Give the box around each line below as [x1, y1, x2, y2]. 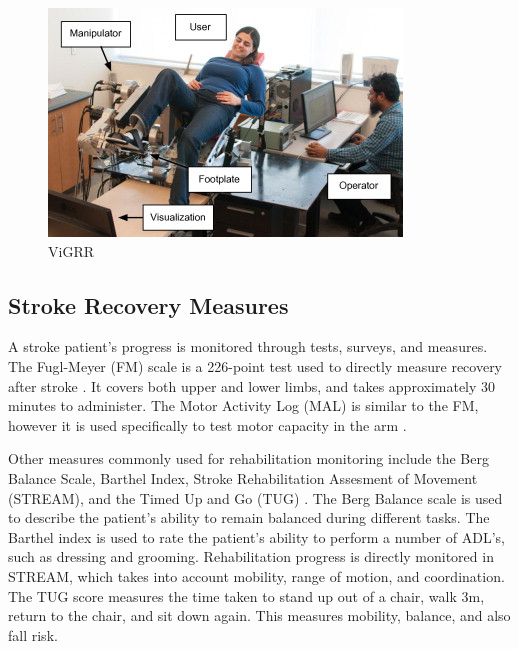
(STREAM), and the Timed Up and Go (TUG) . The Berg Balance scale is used [8, 487, 503, 508]
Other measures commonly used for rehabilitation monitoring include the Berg [8, 448, 489, 469]
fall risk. [8, 624, 58, 645]
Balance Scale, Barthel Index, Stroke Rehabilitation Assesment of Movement [8, 467, 478, 488]
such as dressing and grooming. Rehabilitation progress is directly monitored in [8, 546, 494, 567]
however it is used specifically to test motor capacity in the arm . [8, 414, 407, 435]
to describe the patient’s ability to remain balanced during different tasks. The [8, 507, 490, 528]
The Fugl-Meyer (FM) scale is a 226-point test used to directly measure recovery [8, 355, 503, 376]
